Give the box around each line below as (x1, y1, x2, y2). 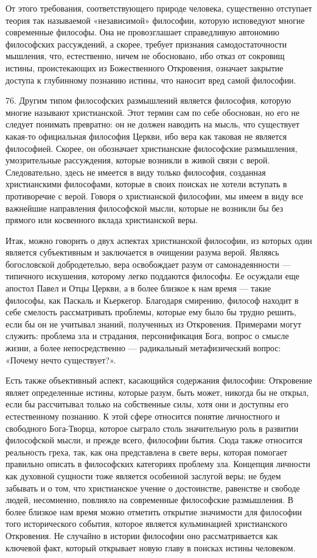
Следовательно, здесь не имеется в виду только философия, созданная (5, 165, 266, 178)
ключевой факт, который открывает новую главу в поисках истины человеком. (5, 541, 296, 554)
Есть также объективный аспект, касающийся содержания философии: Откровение (5, 374, 312, 387)
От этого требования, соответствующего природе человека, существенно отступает (5, 2, 312, 14)
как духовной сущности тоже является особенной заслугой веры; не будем (5, 469, 281, 482)
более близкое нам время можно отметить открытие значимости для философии (5, 505, 302, 518)
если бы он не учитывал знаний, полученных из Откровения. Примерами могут (5, 317, 302, 330)
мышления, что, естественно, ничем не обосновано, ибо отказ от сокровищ (5, 49, 285, 62)
